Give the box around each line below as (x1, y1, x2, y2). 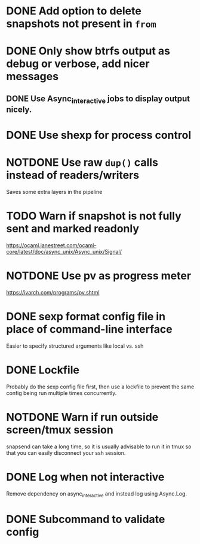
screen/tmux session (6, 423, 113, 437)
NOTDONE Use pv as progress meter (6, 269, 192, 282)
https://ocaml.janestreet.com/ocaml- (6, 242, 97, 249)
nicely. (6, 104, 32, 114)
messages (6, 70, 59, 83)
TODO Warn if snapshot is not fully (6, 209, 181, 223)
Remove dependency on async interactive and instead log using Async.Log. (6, 490, 187, 499)
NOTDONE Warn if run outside (6, 411, 159, 424)
